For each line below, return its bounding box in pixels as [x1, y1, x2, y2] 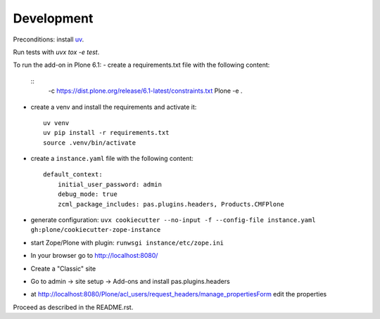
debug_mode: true [57, 190, 118, 198]
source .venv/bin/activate [43, 138, 137, 147]
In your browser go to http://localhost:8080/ [30, 252, 158, 260]
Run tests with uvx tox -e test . [13, 48, 100, 56]
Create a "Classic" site [30, 264, 96, 273]
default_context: [43, 171, 103, 178]
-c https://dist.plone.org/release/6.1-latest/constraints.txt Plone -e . [48, 86, 243, 95]
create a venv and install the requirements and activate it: [30, 103, 197, 111]
